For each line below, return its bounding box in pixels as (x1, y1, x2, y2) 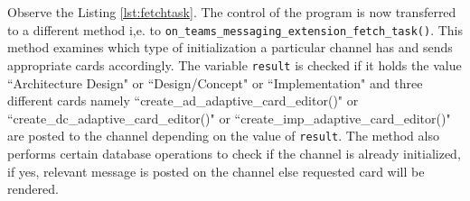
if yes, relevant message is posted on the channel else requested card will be (7, 161, 425, 180)
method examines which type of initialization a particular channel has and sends (7, 38, 453, 57)
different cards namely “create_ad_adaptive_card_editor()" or (7, 91, 359, 110)
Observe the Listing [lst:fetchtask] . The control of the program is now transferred (7, 3, 456, 21)
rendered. (7, 179, 59, 198)
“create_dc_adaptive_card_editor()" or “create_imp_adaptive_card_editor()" (7, 108, 451, 127)
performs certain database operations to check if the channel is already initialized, (7, 143, 461, 162)
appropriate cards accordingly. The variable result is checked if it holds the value (7, 55, 462, 74)
